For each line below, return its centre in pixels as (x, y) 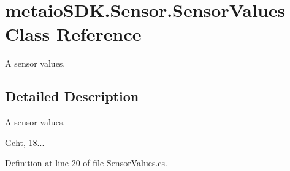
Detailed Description (72, 96)
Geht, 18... (25, 142)
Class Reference (73, 34)
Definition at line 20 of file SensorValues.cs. (86, 163)
